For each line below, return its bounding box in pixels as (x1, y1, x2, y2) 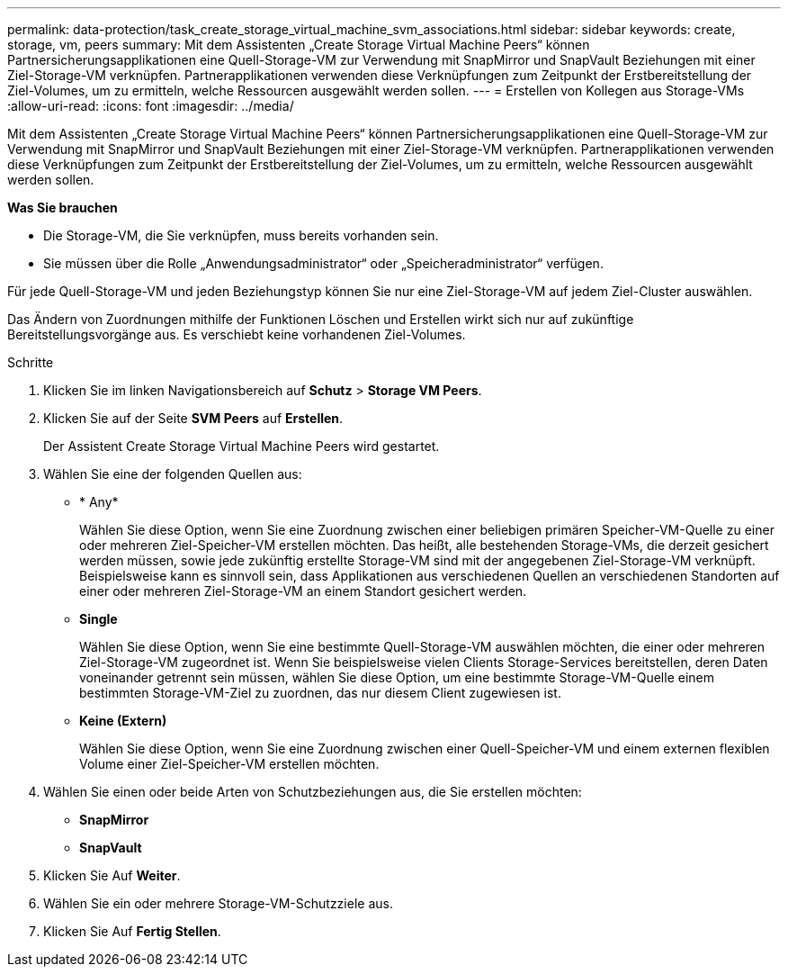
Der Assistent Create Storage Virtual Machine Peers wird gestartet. (43, 438, 440, 454)
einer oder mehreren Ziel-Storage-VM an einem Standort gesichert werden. (79, 583, 527, 599)
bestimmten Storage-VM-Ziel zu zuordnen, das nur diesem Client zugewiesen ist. (79, 685, 561, 700)
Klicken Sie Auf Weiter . (43, 868, 181, 883)
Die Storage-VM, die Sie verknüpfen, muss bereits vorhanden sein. (43, 228, 439, 243)
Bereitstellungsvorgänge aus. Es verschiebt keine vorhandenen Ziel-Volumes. (7, 327, 466, 342)
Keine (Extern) (79, 713, 167, 728)
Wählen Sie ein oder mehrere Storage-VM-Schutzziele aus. (43, 896, 393, 911)
